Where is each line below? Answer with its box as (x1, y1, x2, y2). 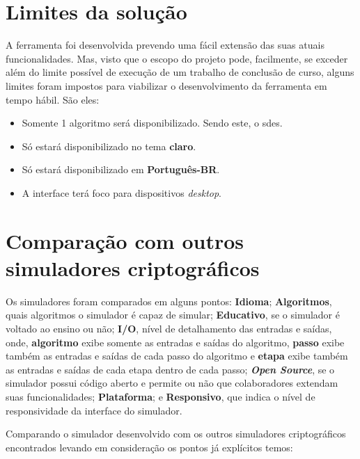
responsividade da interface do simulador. (6, 403, 182, 417)
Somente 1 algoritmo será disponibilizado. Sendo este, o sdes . (22, 115, 283, 130)
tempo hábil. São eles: (6, 92, 100, 106)
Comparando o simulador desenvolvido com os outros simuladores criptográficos (6, 426, 346, 441)
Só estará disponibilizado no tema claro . (22, 138, 196, 153)
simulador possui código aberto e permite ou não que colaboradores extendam (6, 376, 338, 390)
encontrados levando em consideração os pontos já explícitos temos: (6, 440, 293, 454)
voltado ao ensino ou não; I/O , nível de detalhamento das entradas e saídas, (6, 321, 332, 335)
